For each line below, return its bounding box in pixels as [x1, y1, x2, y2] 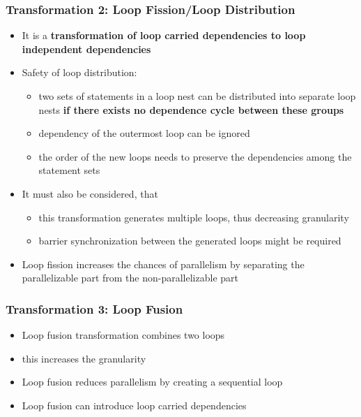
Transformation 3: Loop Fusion [6, 300, 183, 317]
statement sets [38, 163, 100, 177]
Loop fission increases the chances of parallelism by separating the [22, 256, 305, 271]
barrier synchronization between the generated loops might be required [38, 233, 341, 248]
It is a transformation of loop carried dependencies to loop [22, 28, 306, 43]
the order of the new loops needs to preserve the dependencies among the [38, 149, 352, 163]
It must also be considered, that [22, 186, 158, 200]
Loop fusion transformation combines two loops [22, 328, 225, 342]
